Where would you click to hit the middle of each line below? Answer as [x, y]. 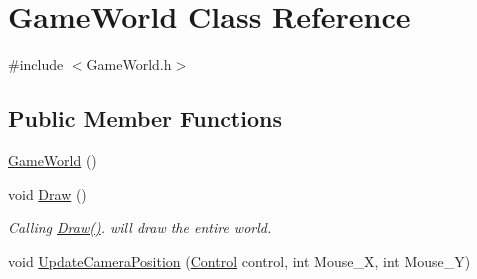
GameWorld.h [129, 64]
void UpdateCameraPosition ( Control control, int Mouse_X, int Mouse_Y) [239, 260]
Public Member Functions [145, 118]
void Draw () [47, 193]
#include [36, 64]
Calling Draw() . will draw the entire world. [140, 227]
